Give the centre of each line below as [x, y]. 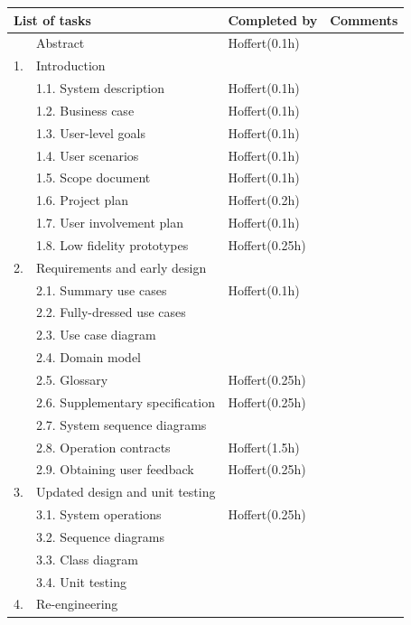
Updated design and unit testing [126, 492]
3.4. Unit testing [81, 581]
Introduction [70, 65]
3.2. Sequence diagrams [100, 536]
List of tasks [52, 19]
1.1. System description [100, 88]
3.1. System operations [98, 514]
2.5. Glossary [72, 379]
